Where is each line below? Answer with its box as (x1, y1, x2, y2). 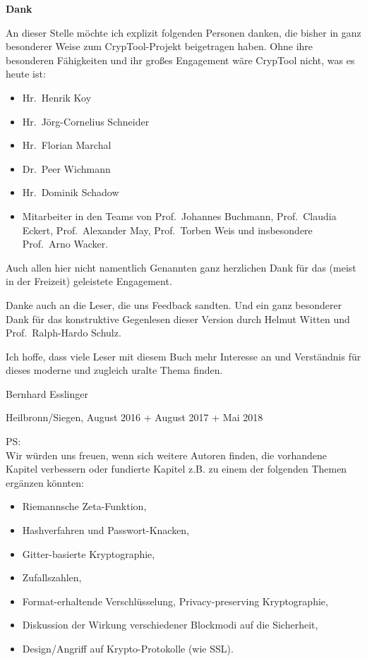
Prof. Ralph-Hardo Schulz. (6, 325, 121, 340)
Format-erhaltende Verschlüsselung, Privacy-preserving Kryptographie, (22, 593, 328, 608)
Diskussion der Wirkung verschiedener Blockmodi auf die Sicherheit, (22, 617, 318, 632)
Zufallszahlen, (22, 570, 82, 585)
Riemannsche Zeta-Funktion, (22, 499, 147, 514)
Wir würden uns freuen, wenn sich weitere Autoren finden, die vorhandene (6, 447, 327, 462)
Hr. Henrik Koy (22, 90, 92, 104)
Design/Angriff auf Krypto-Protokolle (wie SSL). (22, 641, 234, 655)
